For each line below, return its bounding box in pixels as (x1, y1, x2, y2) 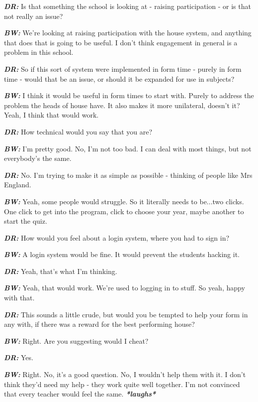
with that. (4, 292, 35, 303)
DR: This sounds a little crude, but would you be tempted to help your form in (4, 309, 248, 319)
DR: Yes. (4, 352, 33, 363)
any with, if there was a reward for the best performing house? (4, 319, 195, 329)
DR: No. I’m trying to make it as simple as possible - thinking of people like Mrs (4, 169, 253, 180)
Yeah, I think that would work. (4, 110, 99, 120)
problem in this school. (4, 47, 74, 57)
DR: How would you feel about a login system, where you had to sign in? (4, 232, 230, 243)
